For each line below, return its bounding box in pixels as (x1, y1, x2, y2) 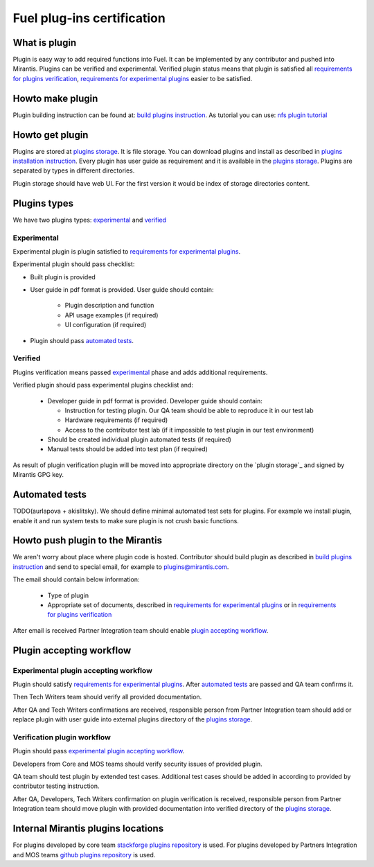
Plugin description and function (64, 301, 154, 310)
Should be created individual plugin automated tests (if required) (47, 435, 232, 444)
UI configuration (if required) (64, 321, 147, 329)
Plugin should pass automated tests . (30, 336, 134, 344)
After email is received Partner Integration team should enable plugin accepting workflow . (12, 626, 269, 634)
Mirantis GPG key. (12, 471, 64, 479)
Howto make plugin (12, 92, 98, 104)
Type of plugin (47, 591, 89, 599)
